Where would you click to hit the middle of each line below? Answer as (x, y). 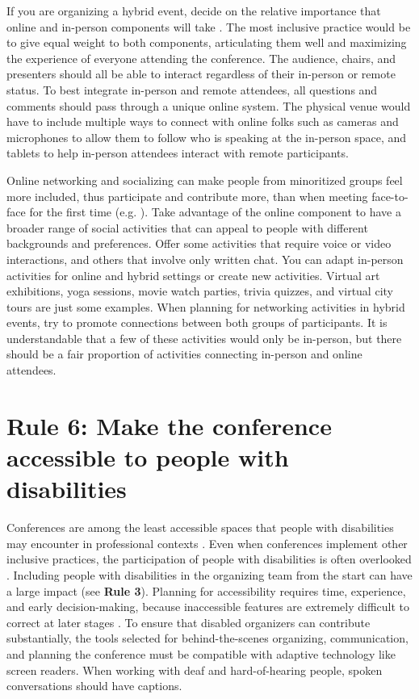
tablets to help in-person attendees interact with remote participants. (178, 153)
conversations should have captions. (94, 686)
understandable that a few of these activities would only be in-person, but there (204, 338)
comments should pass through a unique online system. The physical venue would (209, 105)
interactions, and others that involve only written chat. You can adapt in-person (205, 259)
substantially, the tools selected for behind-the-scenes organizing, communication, (207, 638)
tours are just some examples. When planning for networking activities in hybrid (206, 306)
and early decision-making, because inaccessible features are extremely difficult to (208, 607)
